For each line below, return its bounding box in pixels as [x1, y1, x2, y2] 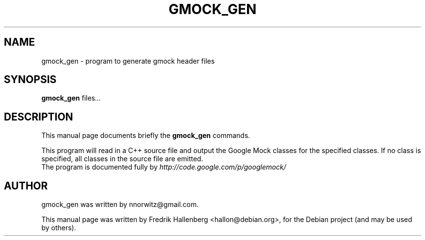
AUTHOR [4, 179, 48, 192]
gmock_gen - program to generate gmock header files [41, 56, 215, 65]
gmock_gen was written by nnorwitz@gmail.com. [41, 200, 199, 209]
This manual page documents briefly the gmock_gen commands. [41, 131, 250, 140]
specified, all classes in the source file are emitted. [41, 154, 203, 163]
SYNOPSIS [4, 73, 57, 86]
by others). [41, 223, 76, 232]
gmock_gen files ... [41, 94, 101, 103]
